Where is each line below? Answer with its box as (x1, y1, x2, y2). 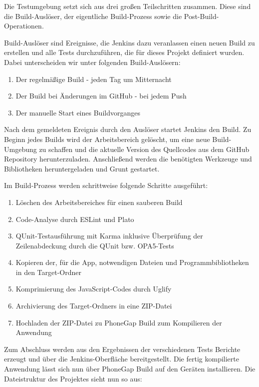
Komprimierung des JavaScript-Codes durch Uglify (15, 283, 172, 294)
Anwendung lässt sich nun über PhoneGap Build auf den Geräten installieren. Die (4, 363, 256, 374)
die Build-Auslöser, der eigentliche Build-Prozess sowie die (4, 10, 182, 21)
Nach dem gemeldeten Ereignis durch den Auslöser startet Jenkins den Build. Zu (4, 124, 252, 134)
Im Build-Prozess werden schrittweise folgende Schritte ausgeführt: (4, 180, 208, 190)
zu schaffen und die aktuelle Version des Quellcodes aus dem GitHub (39, 143, 250, 154)
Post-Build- (184, 10, 219, 21)
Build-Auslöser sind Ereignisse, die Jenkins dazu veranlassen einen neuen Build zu (4, 37, 255, 47)
